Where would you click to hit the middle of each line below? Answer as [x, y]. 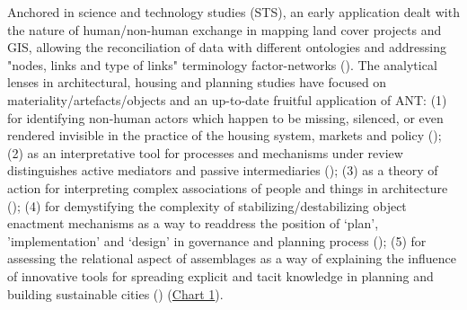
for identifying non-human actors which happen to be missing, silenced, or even [225, 117]
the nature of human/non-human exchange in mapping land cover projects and [225, 29]
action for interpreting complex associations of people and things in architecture [228, 187]
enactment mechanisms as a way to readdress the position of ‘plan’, [193, 223]
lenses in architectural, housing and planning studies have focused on [197, 82]
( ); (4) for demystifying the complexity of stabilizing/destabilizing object [207, 205]
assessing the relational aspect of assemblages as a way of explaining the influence [232, 258]
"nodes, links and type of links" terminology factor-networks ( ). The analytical [222, 64]
